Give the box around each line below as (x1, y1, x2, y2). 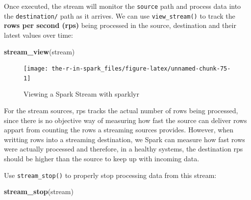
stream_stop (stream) (4, 186, 74, 197)
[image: (24, 65, 49, 73)
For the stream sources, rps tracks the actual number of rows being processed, (4, 105, 238, 115)
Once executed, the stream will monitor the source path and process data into (4, 1, 241, 11)
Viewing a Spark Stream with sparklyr (24, 89, 139, 99)
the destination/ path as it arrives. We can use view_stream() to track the (4, 10, 235, 21)
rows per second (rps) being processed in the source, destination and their (4, 20, 236, 30)
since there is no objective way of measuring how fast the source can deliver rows (4, 115, 247, 125)
